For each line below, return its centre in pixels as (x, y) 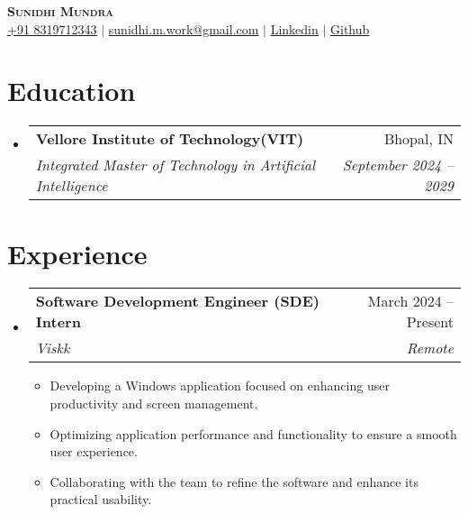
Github (350, 28)
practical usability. (101, 499)
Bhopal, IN (418, 139)
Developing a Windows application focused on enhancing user (220, 385)
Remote (430, 348)
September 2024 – (398, 165)
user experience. (94, 451)
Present (430, 322)
